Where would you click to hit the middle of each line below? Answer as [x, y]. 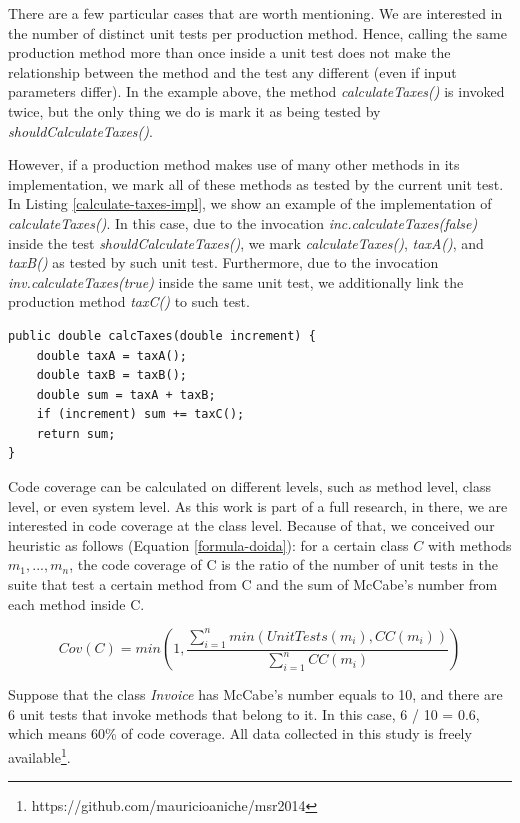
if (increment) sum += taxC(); [140, 414]
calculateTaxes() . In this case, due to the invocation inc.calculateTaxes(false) [243, 222]
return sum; [76, 433]
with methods [469, 544]
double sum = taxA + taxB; [126, 394]
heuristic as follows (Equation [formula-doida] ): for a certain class [208, 544]
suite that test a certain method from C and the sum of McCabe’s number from [253, 584]
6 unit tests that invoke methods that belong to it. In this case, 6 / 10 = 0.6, [244, 713]
